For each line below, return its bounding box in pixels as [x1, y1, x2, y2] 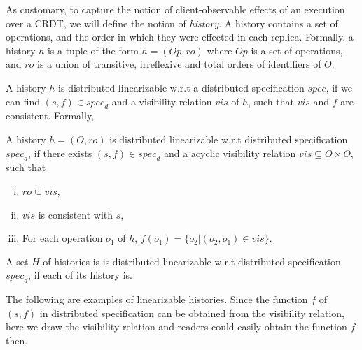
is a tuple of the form [47, 43, 139, 57]
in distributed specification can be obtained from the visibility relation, [39, 305, 345, 320]
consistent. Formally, [6, 108, 95, 123]
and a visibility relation [111, 94, 212, 108]
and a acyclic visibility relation [163, 145, 296, 160]
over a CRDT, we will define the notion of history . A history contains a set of [6, 15, 338, 30]
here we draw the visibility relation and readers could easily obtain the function [6, 319, 347, 334]
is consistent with [38, 207, 113, 221]
